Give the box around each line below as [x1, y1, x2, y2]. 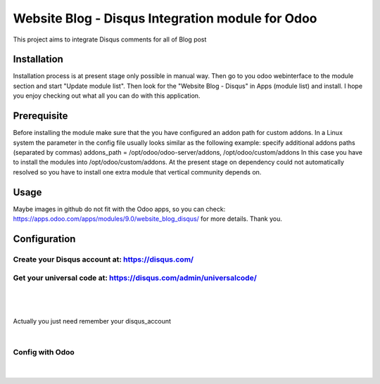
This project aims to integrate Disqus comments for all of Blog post [13, 35, 207, 44]
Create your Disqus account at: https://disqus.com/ [13, 254, 194, 264]
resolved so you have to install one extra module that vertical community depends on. [13, 167, 262, 176]
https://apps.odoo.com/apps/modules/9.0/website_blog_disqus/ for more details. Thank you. [13, 215, 283, 223]
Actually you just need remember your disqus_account [13, 316, 172, 325]
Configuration [13, 233, 76, 245]
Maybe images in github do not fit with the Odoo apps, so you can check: [13, 205, 226, 213]
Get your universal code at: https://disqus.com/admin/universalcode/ [13, 273, 257, 283]
